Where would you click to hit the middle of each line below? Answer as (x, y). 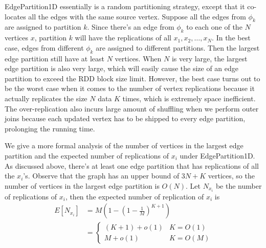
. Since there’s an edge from (131, 27)
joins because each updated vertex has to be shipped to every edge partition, (125, 118)
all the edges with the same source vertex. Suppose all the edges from (137, 16)
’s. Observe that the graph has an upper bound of (101, 176)
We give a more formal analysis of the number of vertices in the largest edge (124, 145)
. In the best (231, 38)
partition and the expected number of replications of (87, 155)
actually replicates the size (46, 98)
